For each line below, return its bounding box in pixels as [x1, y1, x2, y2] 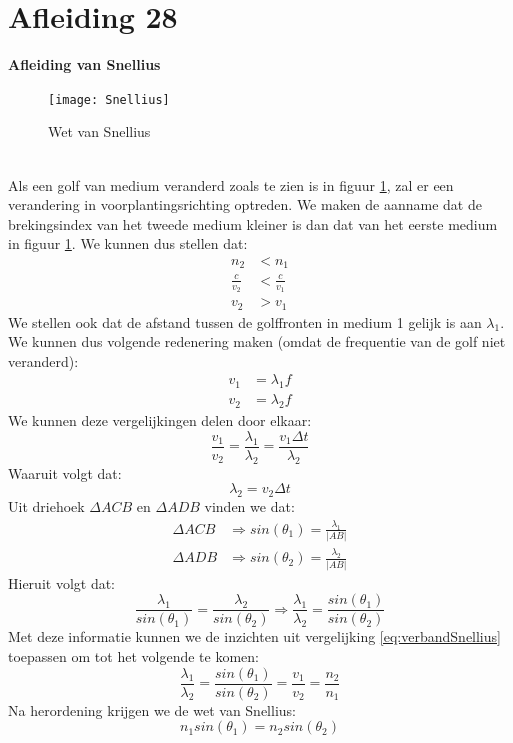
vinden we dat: [204, 495, 295, 516]
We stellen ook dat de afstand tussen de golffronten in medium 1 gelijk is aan [8, 311, 482, 332]
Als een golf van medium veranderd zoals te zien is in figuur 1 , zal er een [8, 174, 454, 195]
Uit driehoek [8, 495, 85, 516]
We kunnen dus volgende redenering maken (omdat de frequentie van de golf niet [8, 331, 506, 352]
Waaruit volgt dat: [8, 462, 122, 483]
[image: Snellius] [48, 92, 170, 107]
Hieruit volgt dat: [8, 572, 116, 593]
